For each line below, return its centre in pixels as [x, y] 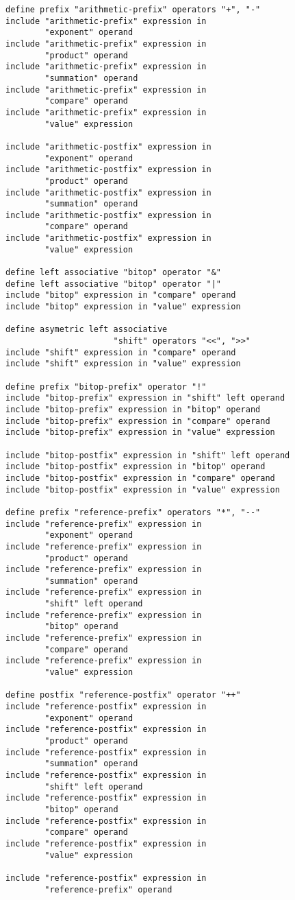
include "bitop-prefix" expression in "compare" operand [138, 421]
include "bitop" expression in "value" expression [123, 307]
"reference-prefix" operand [108, 889]
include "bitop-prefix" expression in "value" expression [140, 433]
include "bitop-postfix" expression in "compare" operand [140, 478]
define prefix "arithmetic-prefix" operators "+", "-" [133, 10]
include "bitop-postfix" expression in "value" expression [143, 489]
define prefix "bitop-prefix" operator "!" [106, 387]
